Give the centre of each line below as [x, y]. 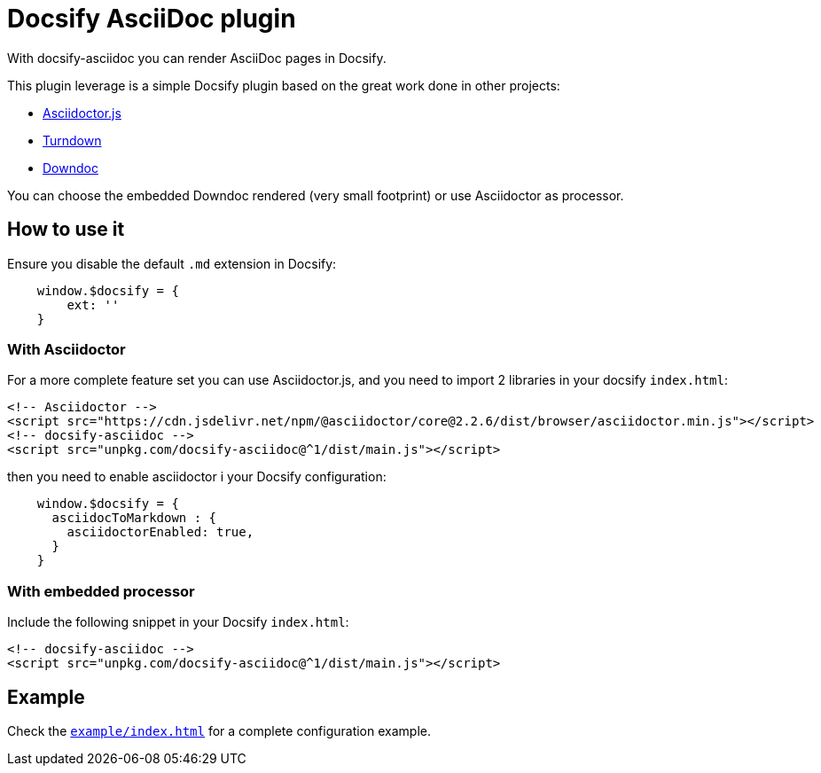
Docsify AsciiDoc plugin [152, 19]
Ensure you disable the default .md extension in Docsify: [172, 263]
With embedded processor [101, 591]
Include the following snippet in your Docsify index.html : [178, 622]
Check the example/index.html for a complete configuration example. [219, 730]
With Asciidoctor [66, 349]
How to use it [66, 230]
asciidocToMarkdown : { [134, 518]
